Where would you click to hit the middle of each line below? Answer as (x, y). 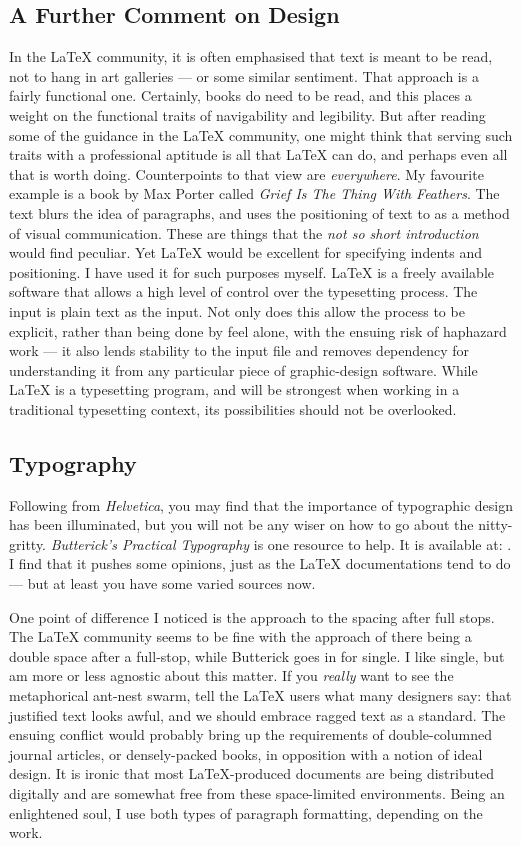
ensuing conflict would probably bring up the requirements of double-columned (250, 734)
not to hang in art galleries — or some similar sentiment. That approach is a (244, 75)
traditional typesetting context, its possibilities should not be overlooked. (233, 408)
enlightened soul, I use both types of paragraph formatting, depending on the (246, 812)
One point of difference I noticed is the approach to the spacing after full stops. (252, 616)
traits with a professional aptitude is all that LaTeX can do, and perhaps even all (258, 154)
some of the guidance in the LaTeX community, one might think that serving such (261, 134)
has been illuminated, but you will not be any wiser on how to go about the (241, 524)
